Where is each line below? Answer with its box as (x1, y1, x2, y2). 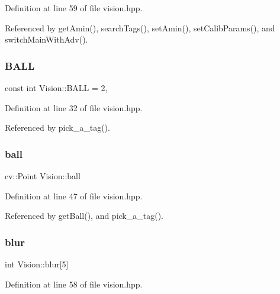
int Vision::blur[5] (5, 258, 69, 270)
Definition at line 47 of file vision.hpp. (5, 189, 143, 202)
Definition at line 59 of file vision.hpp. (5, 2, 143, 14)
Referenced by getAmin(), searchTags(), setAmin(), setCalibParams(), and (5, 21, 275, 34)
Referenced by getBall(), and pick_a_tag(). (5, 209, 163, 222)
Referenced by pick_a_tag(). (5, 121, 110, 134)
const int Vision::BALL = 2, (5, 82, 108, 93)
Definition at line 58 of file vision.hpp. (5, 277, 143, 290)
